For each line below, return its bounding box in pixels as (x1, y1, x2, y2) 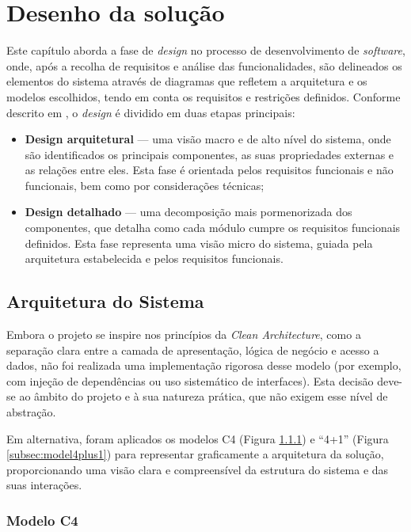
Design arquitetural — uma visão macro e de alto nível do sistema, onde (25, 131, 391, 147)
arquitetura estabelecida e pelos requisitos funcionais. (25, 250, 284, 267)
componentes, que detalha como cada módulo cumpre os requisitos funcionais (25, 219, 401, 236)
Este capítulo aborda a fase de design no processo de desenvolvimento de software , (6, 42, 405, 59)
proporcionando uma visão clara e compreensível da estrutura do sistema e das (6, 461, 389, 477)
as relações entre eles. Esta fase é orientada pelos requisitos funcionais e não (25, 161, 394, 178)
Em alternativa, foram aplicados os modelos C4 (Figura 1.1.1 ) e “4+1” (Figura (6, 430, 389, 446)
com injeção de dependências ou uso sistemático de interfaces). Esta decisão (6, 372, 374, 389)
